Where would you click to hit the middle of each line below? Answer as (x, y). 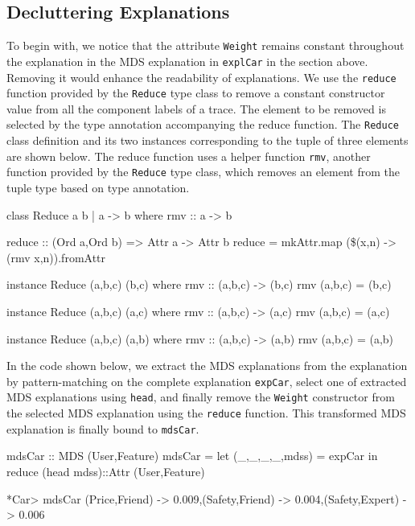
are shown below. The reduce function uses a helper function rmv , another (189, 156)
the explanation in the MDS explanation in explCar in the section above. (187, 61)
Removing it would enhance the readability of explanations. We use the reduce (201, 77)
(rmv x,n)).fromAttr (56, 257)
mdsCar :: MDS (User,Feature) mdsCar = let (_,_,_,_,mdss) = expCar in (192, 456)
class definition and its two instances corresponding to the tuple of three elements (207, 140)
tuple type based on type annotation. (98, 187)
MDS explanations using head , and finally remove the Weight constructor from (201, 397)
